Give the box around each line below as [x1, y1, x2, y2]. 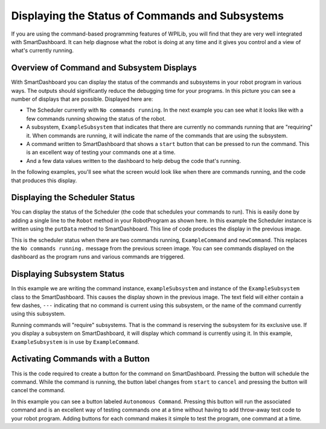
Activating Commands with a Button [11, 354, 150, 364]
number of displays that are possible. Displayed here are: [11, 95, 153, 103]
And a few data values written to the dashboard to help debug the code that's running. [26, 157, 241, 164]
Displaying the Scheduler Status [11, 192, 135, 203]
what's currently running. [11, 47, 74, 54]
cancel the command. [11, 387, 66, 394]
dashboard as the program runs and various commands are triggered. [11, 253, 185, 261]
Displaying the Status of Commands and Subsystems [11, 9, 284, 22]
